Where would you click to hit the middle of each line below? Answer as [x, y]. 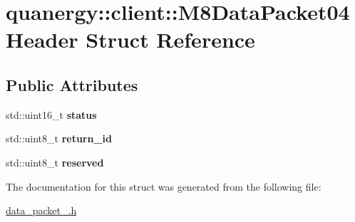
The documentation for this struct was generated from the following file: [164, 186]
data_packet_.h [41, 210]
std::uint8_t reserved [55, 162]
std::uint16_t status [51, 114]
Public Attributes [72, 84]
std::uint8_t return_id [59, 138]
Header [42, 39]
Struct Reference [170, 39]
